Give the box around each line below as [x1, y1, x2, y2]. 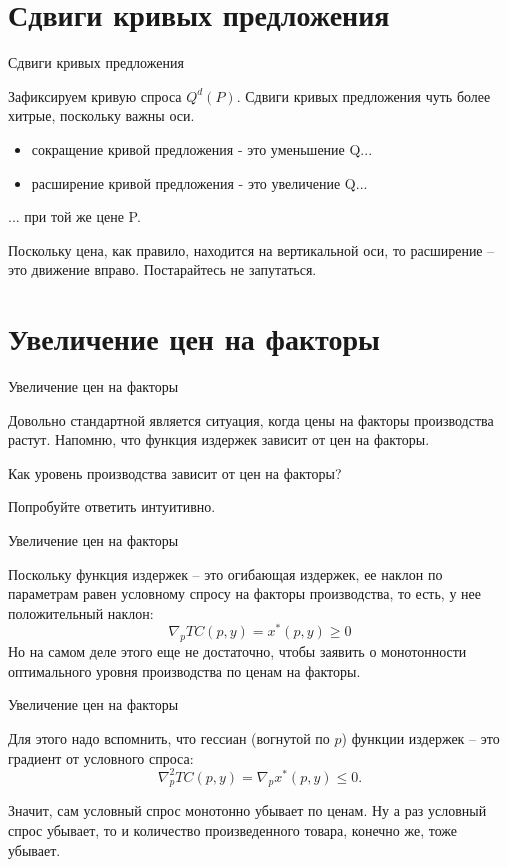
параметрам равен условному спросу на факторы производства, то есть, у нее [8, 583, 481, 604]
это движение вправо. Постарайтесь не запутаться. [8, 259, 317, 280]
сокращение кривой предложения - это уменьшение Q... [31, 138, 373, 159]
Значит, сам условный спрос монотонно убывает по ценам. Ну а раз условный [8, 800, 487, 821]
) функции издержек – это [341, 728, 500, 748]
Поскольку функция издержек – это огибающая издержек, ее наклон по [8, 563, 443, 584]
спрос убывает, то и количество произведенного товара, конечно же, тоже [8, 820, 458, 841]
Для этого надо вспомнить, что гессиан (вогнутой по [8, 728, 330, 748]
